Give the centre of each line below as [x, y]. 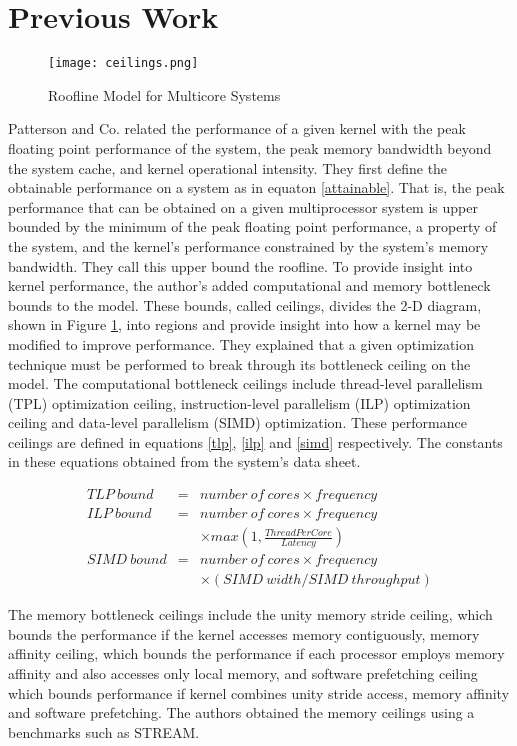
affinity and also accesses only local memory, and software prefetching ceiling [243, 673]
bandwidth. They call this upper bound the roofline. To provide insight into [240, 265]
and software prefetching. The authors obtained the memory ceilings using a [241, 712]
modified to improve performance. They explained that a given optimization [241, 343]
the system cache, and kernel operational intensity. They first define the [228, 167]
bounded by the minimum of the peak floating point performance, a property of [252, 226]
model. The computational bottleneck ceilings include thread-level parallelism [245, 383]
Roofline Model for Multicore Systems [164, 94]
